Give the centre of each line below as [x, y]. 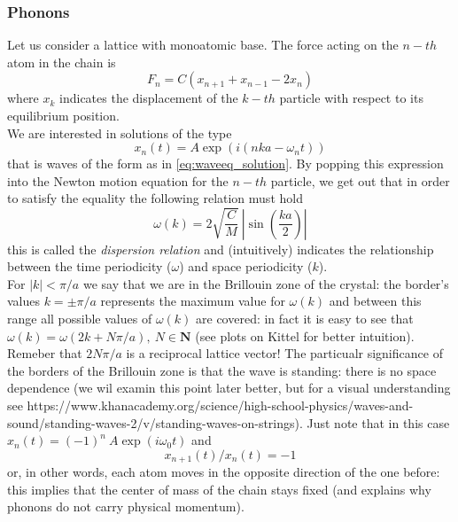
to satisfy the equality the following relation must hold [155, 198]
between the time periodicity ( [89, 266]
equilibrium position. [63, 115]
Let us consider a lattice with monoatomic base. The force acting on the [203, 45]
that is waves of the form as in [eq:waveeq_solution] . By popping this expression [225, 164]
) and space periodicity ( [246, 266]
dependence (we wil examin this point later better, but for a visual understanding [229, 388]
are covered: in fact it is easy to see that [305, 318]
